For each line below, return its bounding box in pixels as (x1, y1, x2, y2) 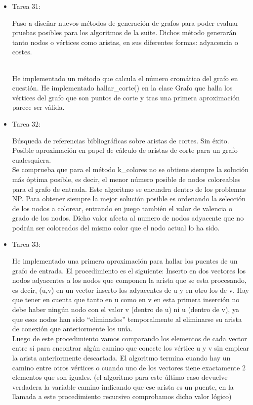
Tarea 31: (12, 1, 41, 11)
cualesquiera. (12, 154, 51, 165)
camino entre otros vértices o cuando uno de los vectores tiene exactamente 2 (12, 362, 246, 372)
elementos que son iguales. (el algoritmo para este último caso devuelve (12, 372, 228, 382)
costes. (12, 46, 32, 57)
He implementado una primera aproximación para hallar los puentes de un (12, 256, 238, 266)
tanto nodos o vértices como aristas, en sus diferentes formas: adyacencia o (12, 37, 238, 47)
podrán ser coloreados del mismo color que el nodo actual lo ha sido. (12, 222, 220, 232)
